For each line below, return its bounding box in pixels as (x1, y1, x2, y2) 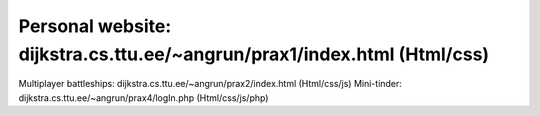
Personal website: (18, 15, 172, 37)
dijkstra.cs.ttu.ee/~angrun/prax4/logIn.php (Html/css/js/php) (18, 91, 269, 104)
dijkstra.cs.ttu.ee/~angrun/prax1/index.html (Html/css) (18, 43, 490, 65)
